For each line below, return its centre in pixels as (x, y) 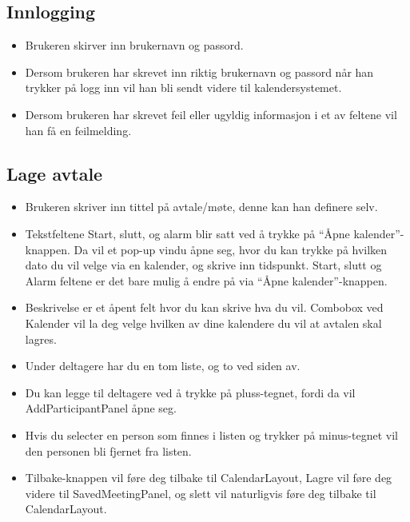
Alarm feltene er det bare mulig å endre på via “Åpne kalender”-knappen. (206, 280)
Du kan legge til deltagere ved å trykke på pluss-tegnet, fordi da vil (190, 392)
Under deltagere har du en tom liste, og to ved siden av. (163, 366)
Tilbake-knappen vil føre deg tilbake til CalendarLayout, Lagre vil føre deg (209, 478)
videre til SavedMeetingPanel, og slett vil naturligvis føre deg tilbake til (201, 493)
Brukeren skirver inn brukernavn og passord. (134, 45)
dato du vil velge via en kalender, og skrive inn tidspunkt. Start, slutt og (203, 265)
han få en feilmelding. (78, 130)
